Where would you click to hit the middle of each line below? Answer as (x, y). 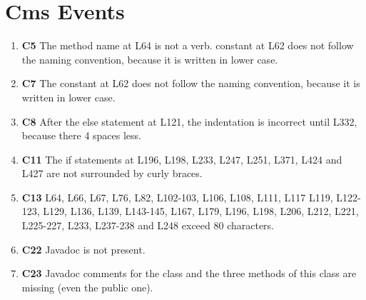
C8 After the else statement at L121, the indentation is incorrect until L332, (189, 121)
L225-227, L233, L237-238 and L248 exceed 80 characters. (148, 225)
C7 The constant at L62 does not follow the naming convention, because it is (191, 83)
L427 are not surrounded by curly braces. (112, 173)
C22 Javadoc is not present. (83, 249)
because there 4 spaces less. (81, 135)
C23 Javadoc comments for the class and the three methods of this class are (189, 273)
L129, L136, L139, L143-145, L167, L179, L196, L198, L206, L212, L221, (201, 211)
